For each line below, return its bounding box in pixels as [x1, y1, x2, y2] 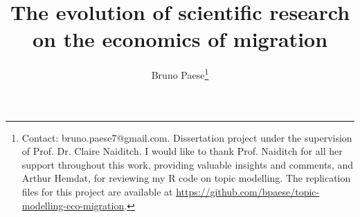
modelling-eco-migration [21, 198, 125, 212]
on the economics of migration [32, 25, 328, 53]
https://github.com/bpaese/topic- [176, 184, 320, 198]
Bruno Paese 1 [151, 66, 209, 82]
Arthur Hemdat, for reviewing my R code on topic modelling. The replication [21, 171, 351, 185]
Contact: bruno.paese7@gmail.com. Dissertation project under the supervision [21, 130, 352, 144]
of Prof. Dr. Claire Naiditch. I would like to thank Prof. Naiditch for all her [21, 144, 343, 158]
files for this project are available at [21, 184, 173, 198]
